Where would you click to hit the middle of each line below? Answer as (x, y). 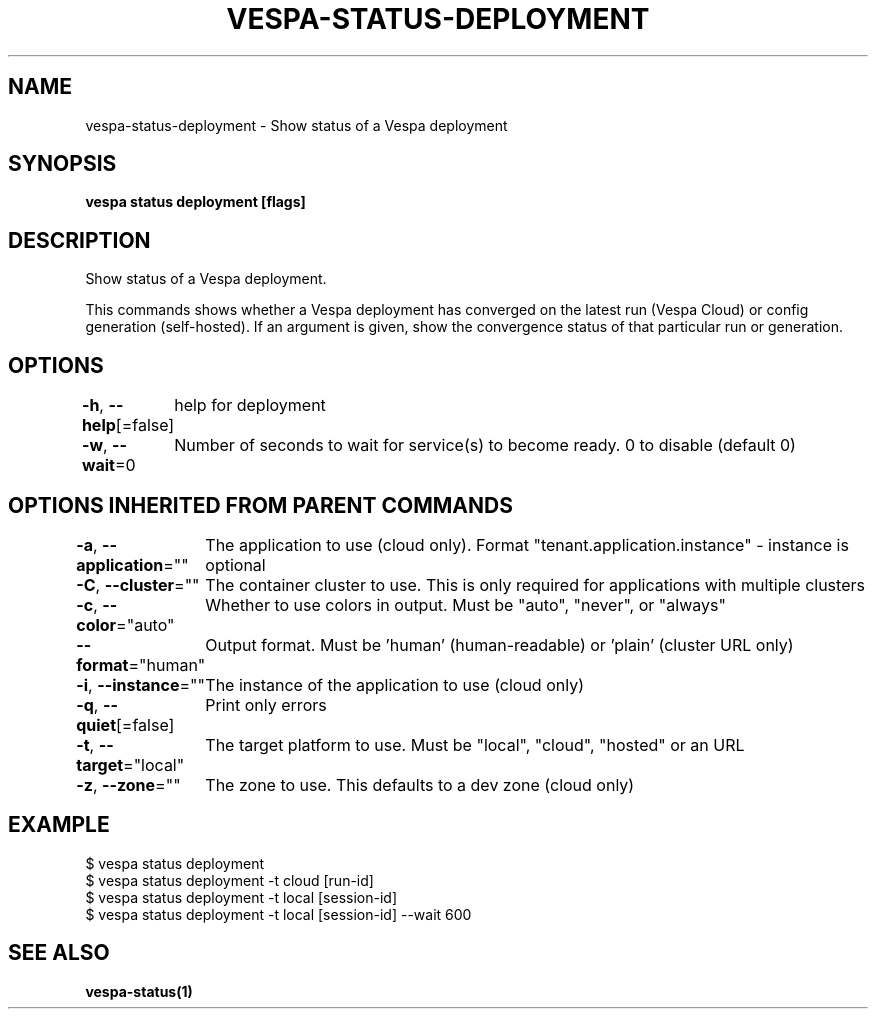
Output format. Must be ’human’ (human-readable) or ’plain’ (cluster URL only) (499, 644)
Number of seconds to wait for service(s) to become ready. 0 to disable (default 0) (485, 445)
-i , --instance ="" (141, 684)
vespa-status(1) (139, 991)
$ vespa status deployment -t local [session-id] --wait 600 (278, 914)
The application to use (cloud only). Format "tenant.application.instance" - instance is (527, 544)
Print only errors (266, 704)
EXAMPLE (59, 825)
